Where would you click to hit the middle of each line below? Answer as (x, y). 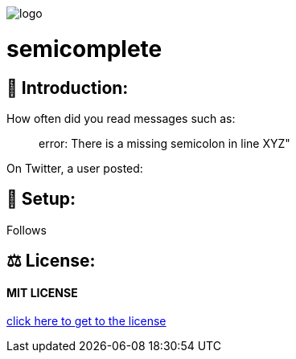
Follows (27, 230)
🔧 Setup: (41, 199)
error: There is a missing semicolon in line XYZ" (164, 143)
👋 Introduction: (68, 88)
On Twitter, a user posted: (75, 168)
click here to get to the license (86, 321)
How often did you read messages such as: (121, 118)
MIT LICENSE (42, 292)
